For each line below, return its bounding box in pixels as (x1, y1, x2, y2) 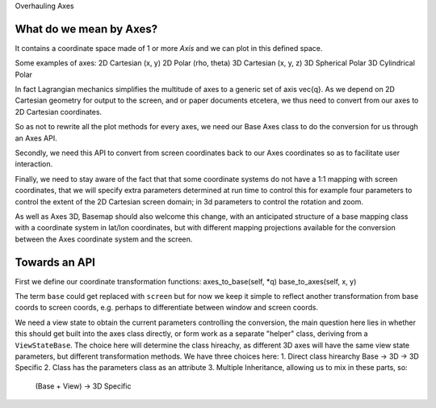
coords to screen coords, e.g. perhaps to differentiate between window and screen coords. (15, 303, 319, 313)
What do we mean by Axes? (15, 22, 157, 36)
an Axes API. (15, 133, 57, 143)
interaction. (15, 159, 53, 169)
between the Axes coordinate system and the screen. (15, 234, 193, 244)
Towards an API (15, 255, 96, 269)
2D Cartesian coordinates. (15, 107, 103, 116)
